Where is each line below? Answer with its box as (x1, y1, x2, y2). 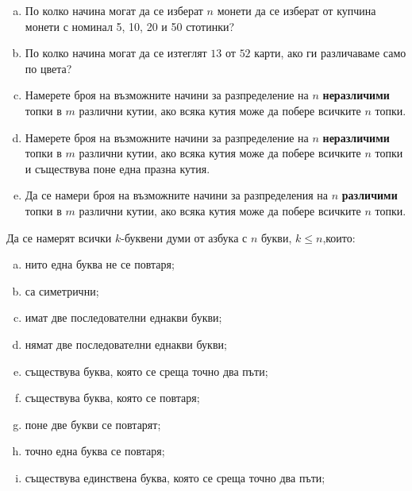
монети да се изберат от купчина (217, 2, 376, 18)
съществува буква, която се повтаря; (25, 389, 200, 406)
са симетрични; (25, 282, 99, 299)
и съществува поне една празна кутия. (25, 160, 210, 176)
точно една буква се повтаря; (25, 443, 165, 459)
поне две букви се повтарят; (25, 416, 161, 432)
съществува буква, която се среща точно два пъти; (25, 362, 268, 379)
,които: (322, 229, 356, 246)
